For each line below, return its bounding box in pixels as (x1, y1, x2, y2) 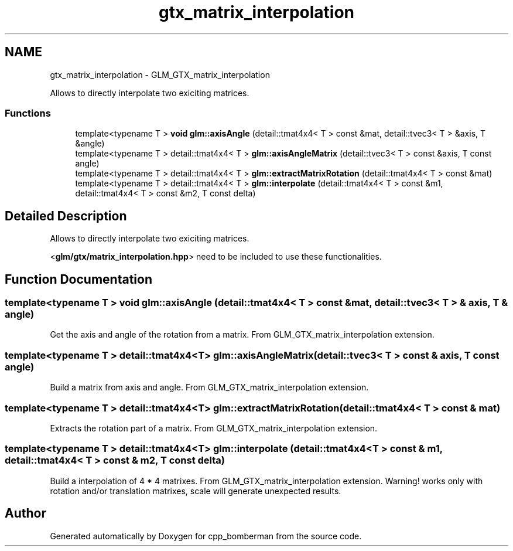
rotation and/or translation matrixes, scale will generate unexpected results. (50, 485, 341, 496)
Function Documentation (5, 271, 152, 287)
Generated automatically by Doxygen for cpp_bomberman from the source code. (50, 530, 362, 541)
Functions (5, 107, 51, 119)
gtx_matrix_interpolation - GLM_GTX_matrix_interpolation (50, 69, 270, 80)
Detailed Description (5, 208, 127, 223)
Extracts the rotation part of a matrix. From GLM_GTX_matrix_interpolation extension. (50, 423, 378, 433)
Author (5, 506, 46, 521)
